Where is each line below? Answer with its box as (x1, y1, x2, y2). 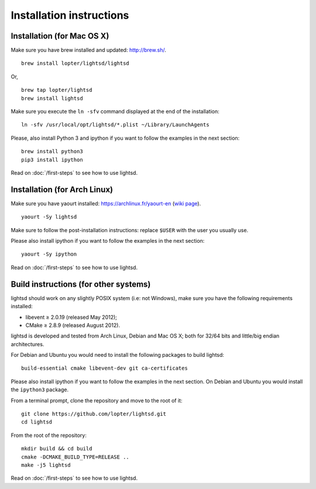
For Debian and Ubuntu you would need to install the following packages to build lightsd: (11, 352, 225, 359)
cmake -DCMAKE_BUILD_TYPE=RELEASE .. (21, 453, 130, 460)
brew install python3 (21, 148, 83, 155)
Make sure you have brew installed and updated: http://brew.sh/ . (11, 47, 166, 54)
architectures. (11, 340, 44, 347)
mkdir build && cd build (21, 445, 92, 452)
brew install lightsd (21, 95, 83, 102)
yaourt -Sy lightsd (21, 213, 77, 221)
